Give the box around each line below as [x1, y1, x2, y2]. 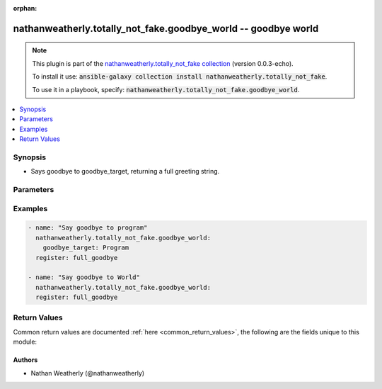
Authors [13, 356, 38, 364]
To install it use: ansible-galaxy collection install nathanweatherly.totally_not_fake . [32, 72, 328, 81]
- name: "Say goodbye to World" [28, 274, 141, 281]
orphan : [13, 4, 37, 12]
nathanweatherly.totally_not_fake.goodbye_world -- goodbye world [13, 22, 319, 35]
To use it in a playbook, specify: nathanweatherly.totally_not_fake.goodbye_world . [32, 85, 300, 94]
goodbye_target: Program [42, 244, 129, 252]
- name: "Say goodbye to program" [28, 224, 148, 232]
